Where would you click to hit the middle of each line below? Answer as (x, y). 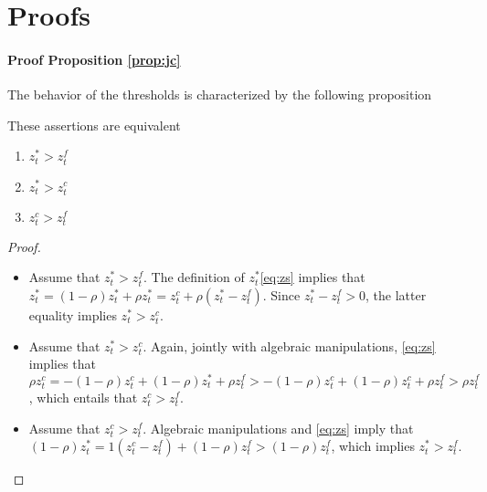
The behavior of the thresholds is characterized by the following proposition (220, 94)
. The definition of (194, 277)
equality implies (73, 315)
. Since (281, 295)
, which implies (373, 446)
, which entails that (83, 398)
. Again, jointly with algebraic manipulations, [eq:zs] (289, 345)
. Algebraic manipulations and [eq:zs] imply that (278, 428)
